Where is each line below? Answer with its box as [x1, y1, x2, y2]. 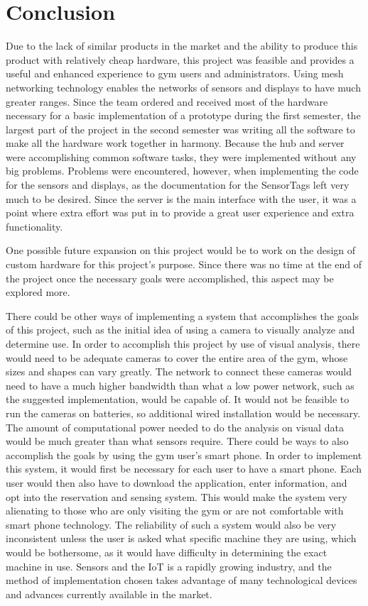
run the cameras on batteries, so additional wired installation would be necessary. [6, 405, 361, 420]
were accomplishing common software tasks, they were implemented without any [6, 149, 357, 164]
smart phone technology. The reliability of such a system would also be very [6, 517, 337, 531]
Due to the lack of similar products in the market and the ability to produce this [6, 38, 358, 53]
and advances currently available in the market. [6, 586, 212, 601]
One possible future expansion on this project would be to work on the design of [6, 243, 356, 258]
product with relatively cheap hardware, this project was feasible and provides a [6, 52, 355, 67]
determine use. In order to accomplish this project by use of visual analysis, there [6, 336, 360, 351]
